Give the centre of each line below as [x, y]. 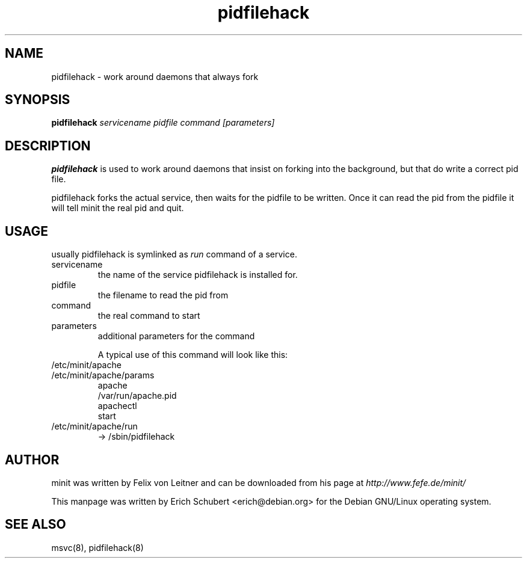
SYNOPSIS [38, 100]
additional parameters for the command [176, 336]
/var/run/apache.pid [137, 396]
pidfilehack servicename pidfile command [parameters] [163, 123]
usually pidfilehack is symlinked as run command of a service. [174, 254]
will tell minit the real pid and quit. [118, 208]
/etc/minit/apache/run [94, 426]
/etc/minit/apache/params [103, 375]
